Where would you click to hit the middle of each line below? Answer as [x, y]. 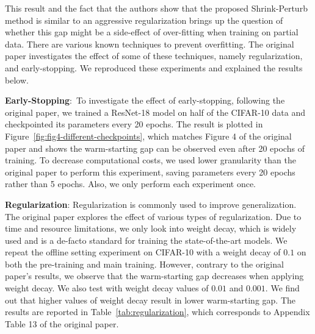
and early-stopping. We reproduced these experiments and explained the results [154, 67]
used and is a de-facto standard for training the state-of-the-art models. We [146, 240]
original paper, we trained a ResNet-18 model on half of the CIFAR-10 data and [155, 112]
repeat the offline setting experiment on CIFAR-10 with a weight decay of [143, 252]
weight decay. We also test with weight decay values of [107, 288]
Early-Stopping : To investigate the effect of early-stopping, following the [145, 100]
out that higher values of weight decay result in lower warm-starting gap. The [150, 300]
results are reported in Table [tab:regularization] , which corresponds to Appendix [157, 312]
